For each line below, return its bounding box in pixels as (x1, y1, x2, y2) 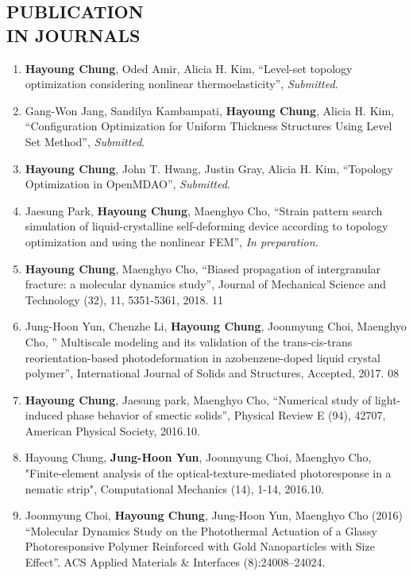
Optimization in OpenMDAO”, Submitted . (25, 176, 230, 192)
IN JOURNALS (6, 22, 141, 47)
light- (374, 391, 401, 408)
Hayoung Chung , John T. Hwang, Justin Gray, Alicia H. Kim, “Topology (25, 160, 393, 176)
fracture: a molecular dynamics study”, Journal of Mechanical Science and (25, 276, 387, 292)
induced (25, 407, 64, 423)
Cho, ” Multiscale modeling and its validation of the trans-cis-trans (25, 333, 353, 350)
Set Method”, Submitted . (25, 133, 145, 149)
